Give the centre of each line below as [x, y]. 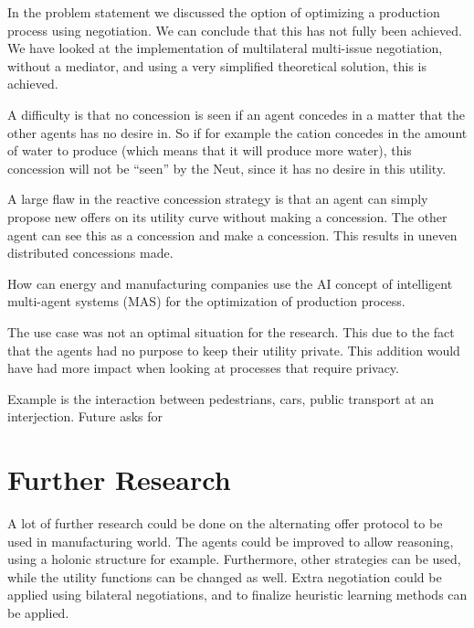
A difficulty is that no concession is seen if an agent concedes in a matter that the [236, 114]
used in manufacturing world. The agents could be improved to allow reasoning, [231, 541]
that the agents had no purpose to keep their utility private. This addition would [234, 350]
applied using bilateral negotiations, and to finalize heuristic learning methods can [237, 595]
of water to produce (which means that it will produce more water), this [210, 150]
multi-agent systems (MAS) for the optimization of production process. [206, 301]
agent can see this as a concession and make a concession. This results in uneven [232, 234]
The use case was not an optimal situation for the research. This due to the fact [231, 331]
